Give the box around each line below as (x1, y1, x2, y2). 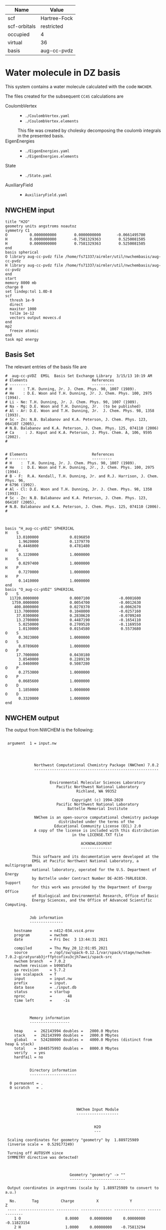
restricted (40, 23, 64, 29)
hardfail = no (14, 1055, 43, 1060)
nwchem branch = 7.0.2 (14, 959, 66, 964)
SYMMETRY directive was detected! (7, 1155, 79, 1160)
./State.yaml (24, 173, 52, 178)
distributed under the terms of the (58, 820, 135, 824)
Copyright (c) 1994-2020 (72, 798, 123, 803)
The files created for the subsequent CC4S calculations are (5, 93, 124, 99)
